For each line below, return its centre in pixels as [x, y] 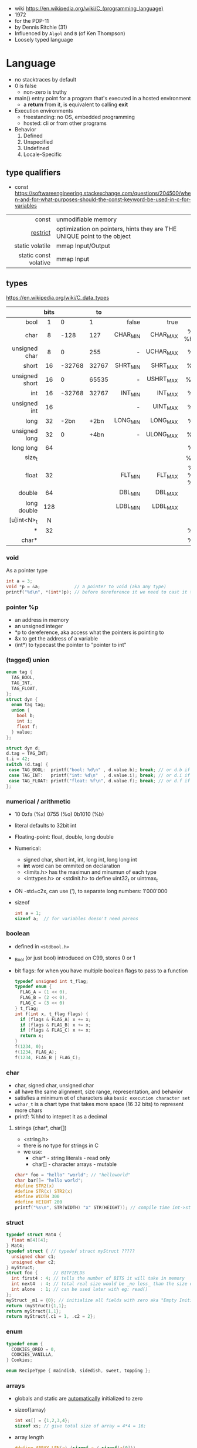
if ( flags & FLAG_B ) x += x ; [56, 1025]
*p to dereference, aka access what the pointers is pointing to [89, 632]
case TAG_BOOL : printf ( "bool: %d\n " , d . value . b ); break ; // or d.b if [99, 770]
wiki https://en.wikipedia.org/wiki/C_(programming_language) [89, 9]
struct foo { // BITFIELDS [45, 1273]
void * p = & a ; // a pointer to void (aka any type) [86, 586]
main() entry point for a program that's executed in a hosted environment [103, 98]
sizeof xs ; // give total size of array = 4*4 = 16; [80, 1426]
